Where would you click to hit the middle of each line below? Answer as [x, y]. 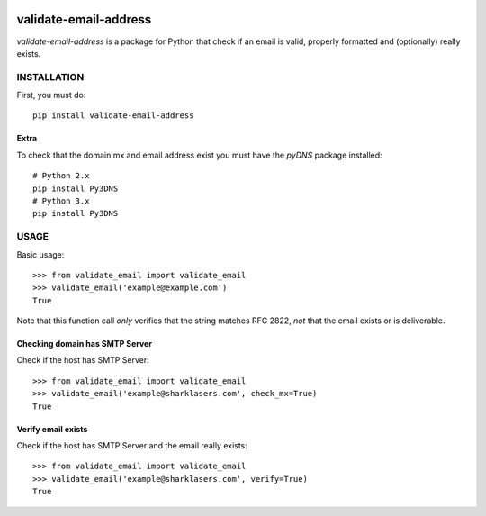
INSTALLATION [50, 77]
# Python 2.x [61, 176]
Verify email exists [52, 429]
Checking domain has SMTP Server [85, 344]
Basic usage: [40, 254]
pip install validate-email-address [113, 116]
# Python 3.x [61, 201]
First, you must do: [51, 95]
